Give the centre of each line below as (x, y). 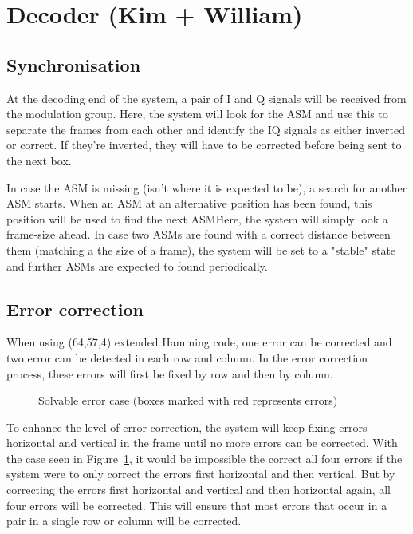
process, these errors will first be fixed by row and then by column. (170, 373)
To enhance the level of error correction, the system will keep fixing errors (187, 427)
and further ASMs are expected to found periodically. (137, 265)
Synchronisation (74, 64)
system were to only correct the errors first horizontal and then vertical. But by (201, 474)
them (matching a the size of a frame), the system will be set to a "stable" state (201, 249)
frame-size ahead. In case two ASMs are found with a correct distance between (199, 234)
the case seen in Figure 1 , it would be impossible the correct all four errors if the (205, 458)
